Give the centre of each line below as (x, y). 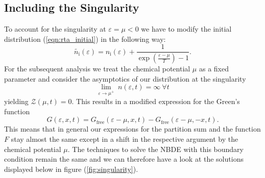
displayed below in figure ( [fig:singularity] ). (71, 169)
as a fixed (214, 69)
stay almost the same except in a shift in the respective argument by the (125, 139)
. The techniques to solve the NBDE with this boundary (155, 149)
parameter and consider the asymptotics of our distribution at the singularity (125, 78)
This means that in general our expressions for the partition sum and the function (132, 129)
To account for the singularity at (55, 29)
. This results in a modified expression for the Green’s (156, 101)
